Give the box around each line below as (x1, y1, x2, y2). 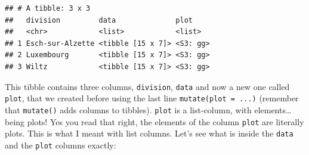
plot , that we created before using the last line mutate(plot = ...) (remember (5, 92, 299, 104)
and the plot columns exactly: (5, 138, 116, 151)
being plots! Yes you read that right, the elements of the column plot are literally (5, 115, 304, 128)
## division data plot (5, 15, 193, 24)
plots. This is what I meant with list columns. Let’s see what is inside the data (5, 127, 293, 139)
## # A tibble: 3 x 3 (5, 4, 91, 13)
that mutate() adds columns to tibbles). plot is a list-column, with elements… (5, 103, 292, 116)
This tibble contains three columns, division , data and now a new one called (5, 80, 290, 92)
